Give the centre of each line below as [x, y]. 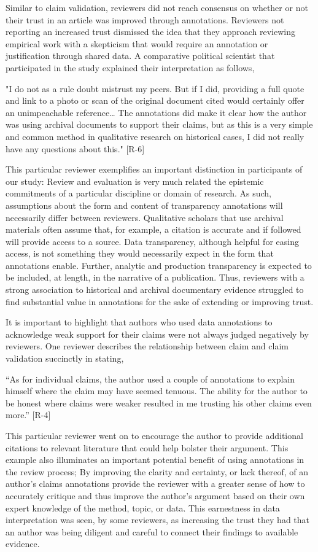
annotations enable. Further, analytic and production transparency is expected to [159, 265]
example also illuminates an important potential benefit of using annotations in [155, 460]
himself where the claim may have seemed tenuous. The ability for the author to [157, 391]
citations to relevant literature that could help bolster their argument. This [147, 447]
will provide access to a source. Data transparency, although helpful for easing [152, 241]
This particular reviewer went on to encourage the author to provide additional [154, 435]
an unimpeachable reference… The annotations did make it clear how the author [156, 112]
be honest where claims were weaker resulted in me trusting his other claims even [159, 402]
